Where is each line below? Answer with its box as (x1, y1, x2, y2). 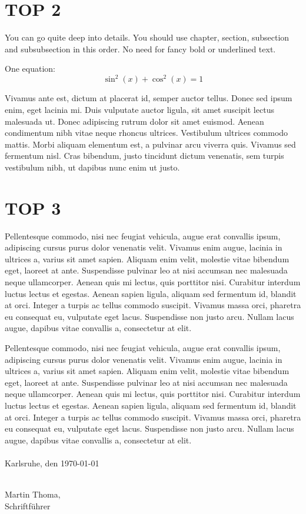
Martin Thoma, (5, 488, 61, 500)
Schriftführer (5, 499, 51, 512)
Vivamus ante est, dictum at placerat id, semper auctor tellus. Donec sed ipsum (5, 92, 292, 104)
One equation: (5, 62, 55, 75)
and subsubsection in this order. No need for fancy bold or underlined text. (5, 42, 276, 55)
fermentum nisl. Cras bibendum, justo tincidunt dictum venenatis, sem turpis (5, 149, 284, 162)
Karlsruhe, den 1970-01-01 (5, 456, 99, 469)
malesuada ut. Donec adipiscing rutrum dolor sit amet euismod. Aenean (5, 115, 264, 127)
